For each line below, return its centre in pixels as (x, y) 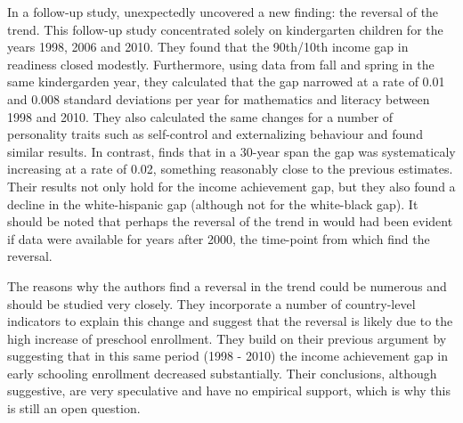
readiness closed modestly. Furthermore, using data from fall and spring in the (221, 64)
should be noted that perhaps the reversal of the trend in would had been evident (230, 221)
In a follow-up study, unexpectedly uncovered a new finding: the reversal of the (223, 12)
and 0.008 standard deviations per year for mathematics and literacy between (219, 98)
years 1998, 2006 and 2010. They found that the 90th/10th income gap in (208, 47)
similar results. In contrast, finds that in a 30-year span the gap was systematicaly (231, 151)
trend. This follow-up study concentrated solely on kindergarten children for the (225, 29)
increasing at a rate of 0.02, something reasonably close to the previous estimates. (230, 169)
